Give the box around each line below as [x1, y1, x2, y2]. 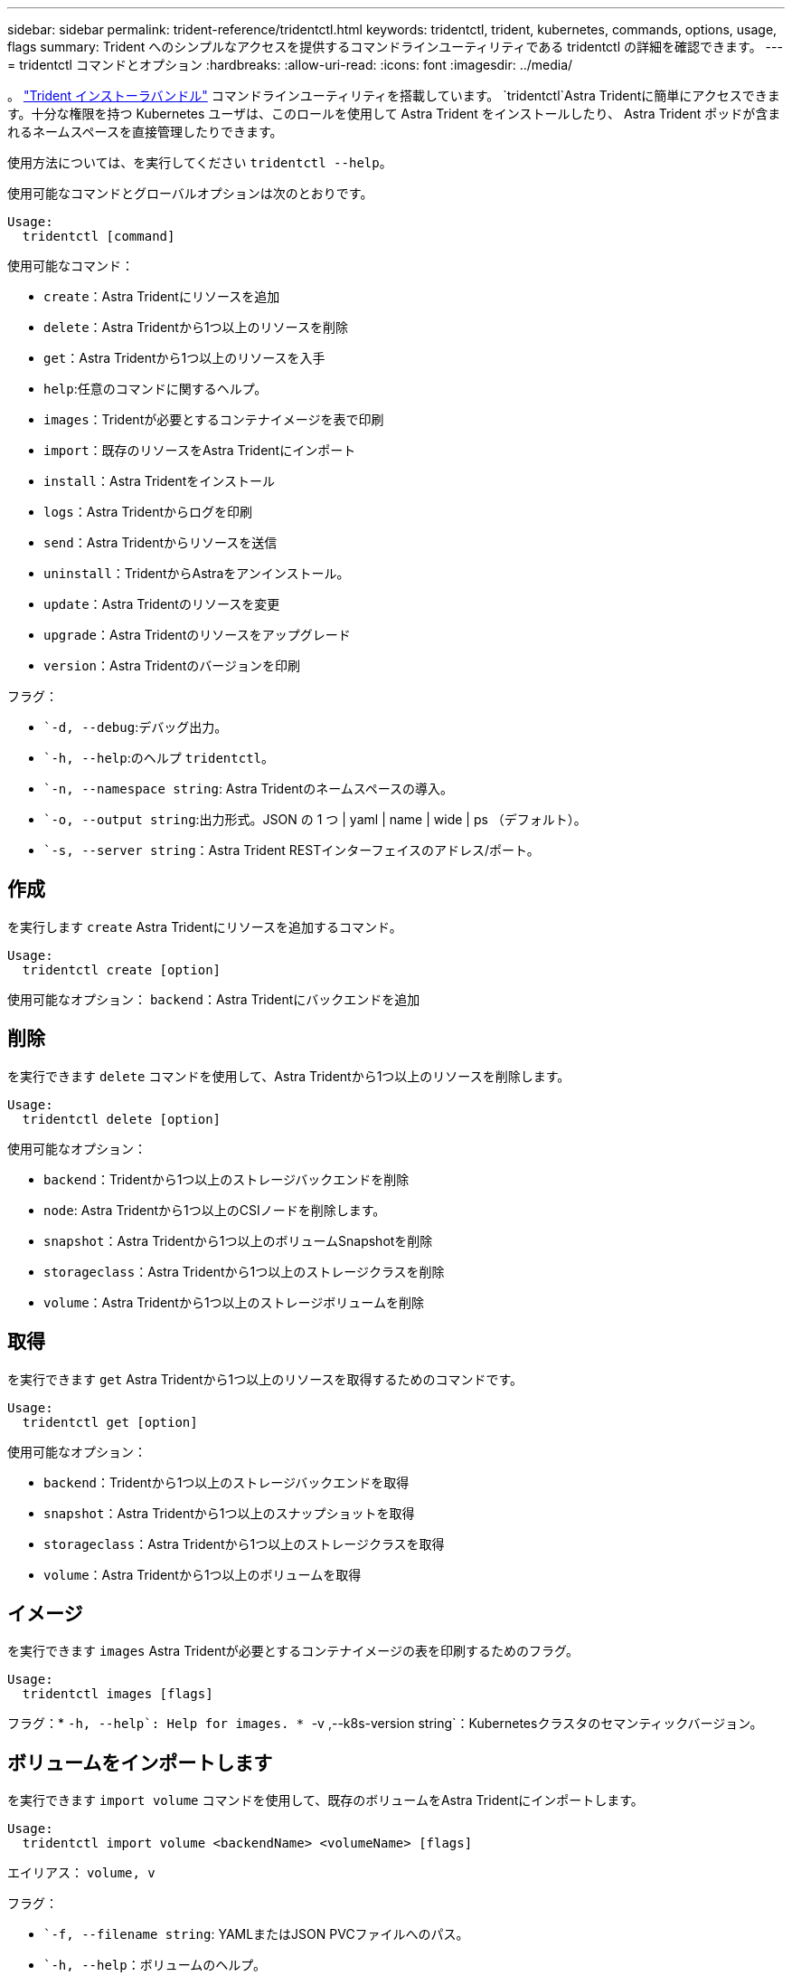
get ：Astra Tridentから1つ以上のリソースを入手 [43, 350, 325, 366]
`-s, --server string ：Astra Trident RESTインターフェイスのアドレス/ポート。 [43, 842, 540, 858]
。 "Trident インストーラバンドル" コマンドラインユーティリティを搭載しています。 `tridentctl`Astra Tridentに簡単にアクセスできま [7, 88, 780, 103]
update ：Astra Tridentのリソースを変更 [43, 596, 280, 612]
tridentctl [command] [22, 229, 175, 243]
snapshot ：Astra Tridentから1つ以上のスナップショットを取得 [43, 1505, 415, 1521]
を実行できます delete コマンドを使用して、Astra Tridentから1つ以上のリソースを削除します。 [7, 1068, 570, 1084]
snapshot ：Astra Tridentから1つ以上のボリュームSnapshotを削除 [43, 1232, 433, 1249]
